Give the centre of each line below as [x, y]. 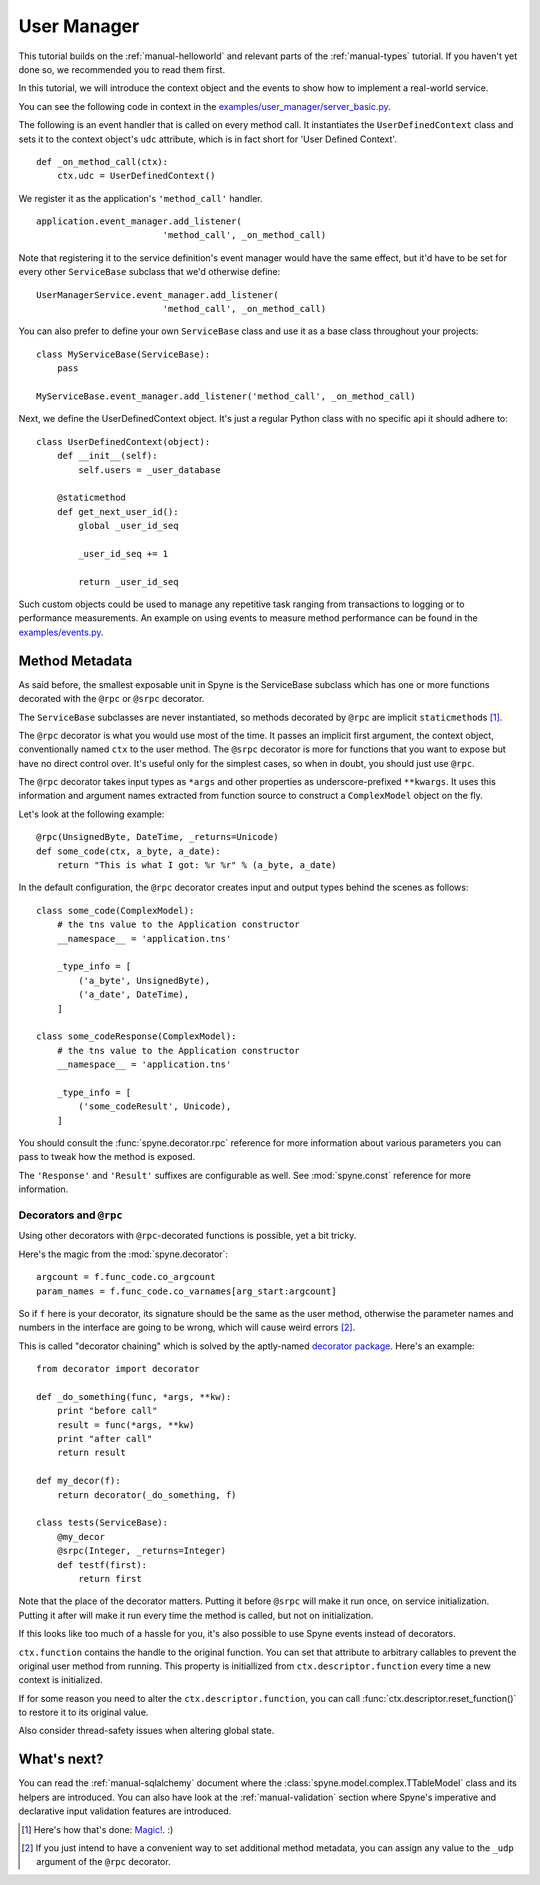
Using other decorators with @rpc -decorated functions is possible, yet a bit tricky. [187, 1236]
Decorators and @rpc [70, 1215]
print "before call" [107, 1411]
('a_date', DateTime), [134, 994]
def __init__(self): [107, 456]
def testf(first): [102, 1564]
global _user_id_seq [128, 526]
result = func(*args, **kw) [125, 1424]
